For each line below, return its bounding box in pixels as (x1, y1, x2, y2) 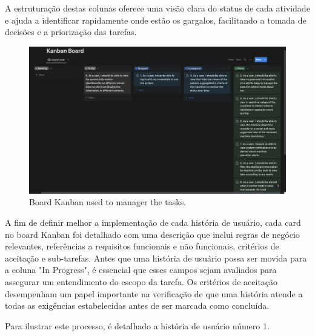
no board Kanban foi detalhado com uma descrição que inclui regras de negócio (5, 228, 300, 240)
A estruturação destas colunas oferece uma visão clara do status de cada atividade (5, 2, 310, 14)
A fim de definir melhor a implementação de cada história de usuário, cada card (5, 216, 301, 229)
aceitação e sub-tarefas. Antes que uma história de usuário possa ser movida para (5, 251, 307, 264)
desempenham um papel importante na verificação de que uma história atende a (5, 287, 303, 300)
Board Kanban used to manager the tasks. (29, 196, 187, 208)
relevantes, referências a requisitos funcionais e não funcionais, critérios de (5, 240, 279, 252)
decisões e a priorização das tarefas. (5, 25, 137, 38)
